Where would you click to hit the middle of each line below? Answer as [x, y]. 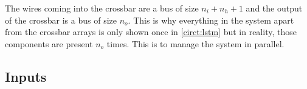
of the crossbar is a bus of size [61, 20]
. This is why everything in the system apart [211, 20]
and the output [274, 8]
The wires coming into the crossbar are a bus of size [102, 8]
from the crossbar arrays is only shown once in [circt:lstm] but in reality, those [151, 32]
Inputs [26, 76]
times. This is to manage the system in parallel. [195, 43]
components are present [49, 43]
